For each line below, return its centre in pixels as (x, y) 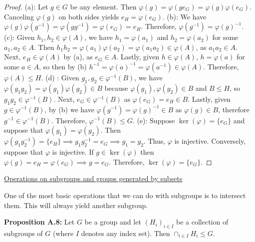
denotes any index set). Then (126, 233)
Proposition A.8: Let (39, 222)
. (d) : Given (60, 77)
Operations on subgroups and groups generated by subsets (93, 178)
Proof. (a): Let (26, 6)
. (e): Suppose (154, 120)
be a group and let (113, 222)
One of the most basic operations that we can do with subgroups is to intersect (125, 195)
